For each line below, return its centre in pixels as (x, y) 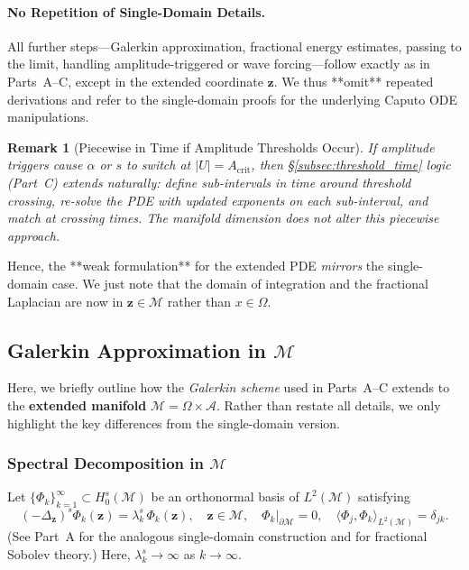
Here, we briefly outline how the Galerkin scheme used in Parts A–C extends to (229, 387)
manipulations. (48, 117)
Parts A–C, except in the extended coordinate (135, 81)
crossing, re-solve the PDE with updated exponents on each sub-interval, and (218, 200)
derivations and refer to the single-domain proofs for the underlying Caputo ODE (233, 99)
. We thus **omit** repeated (354, 81)
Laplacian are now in (65, 301)
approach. (34, 235)
